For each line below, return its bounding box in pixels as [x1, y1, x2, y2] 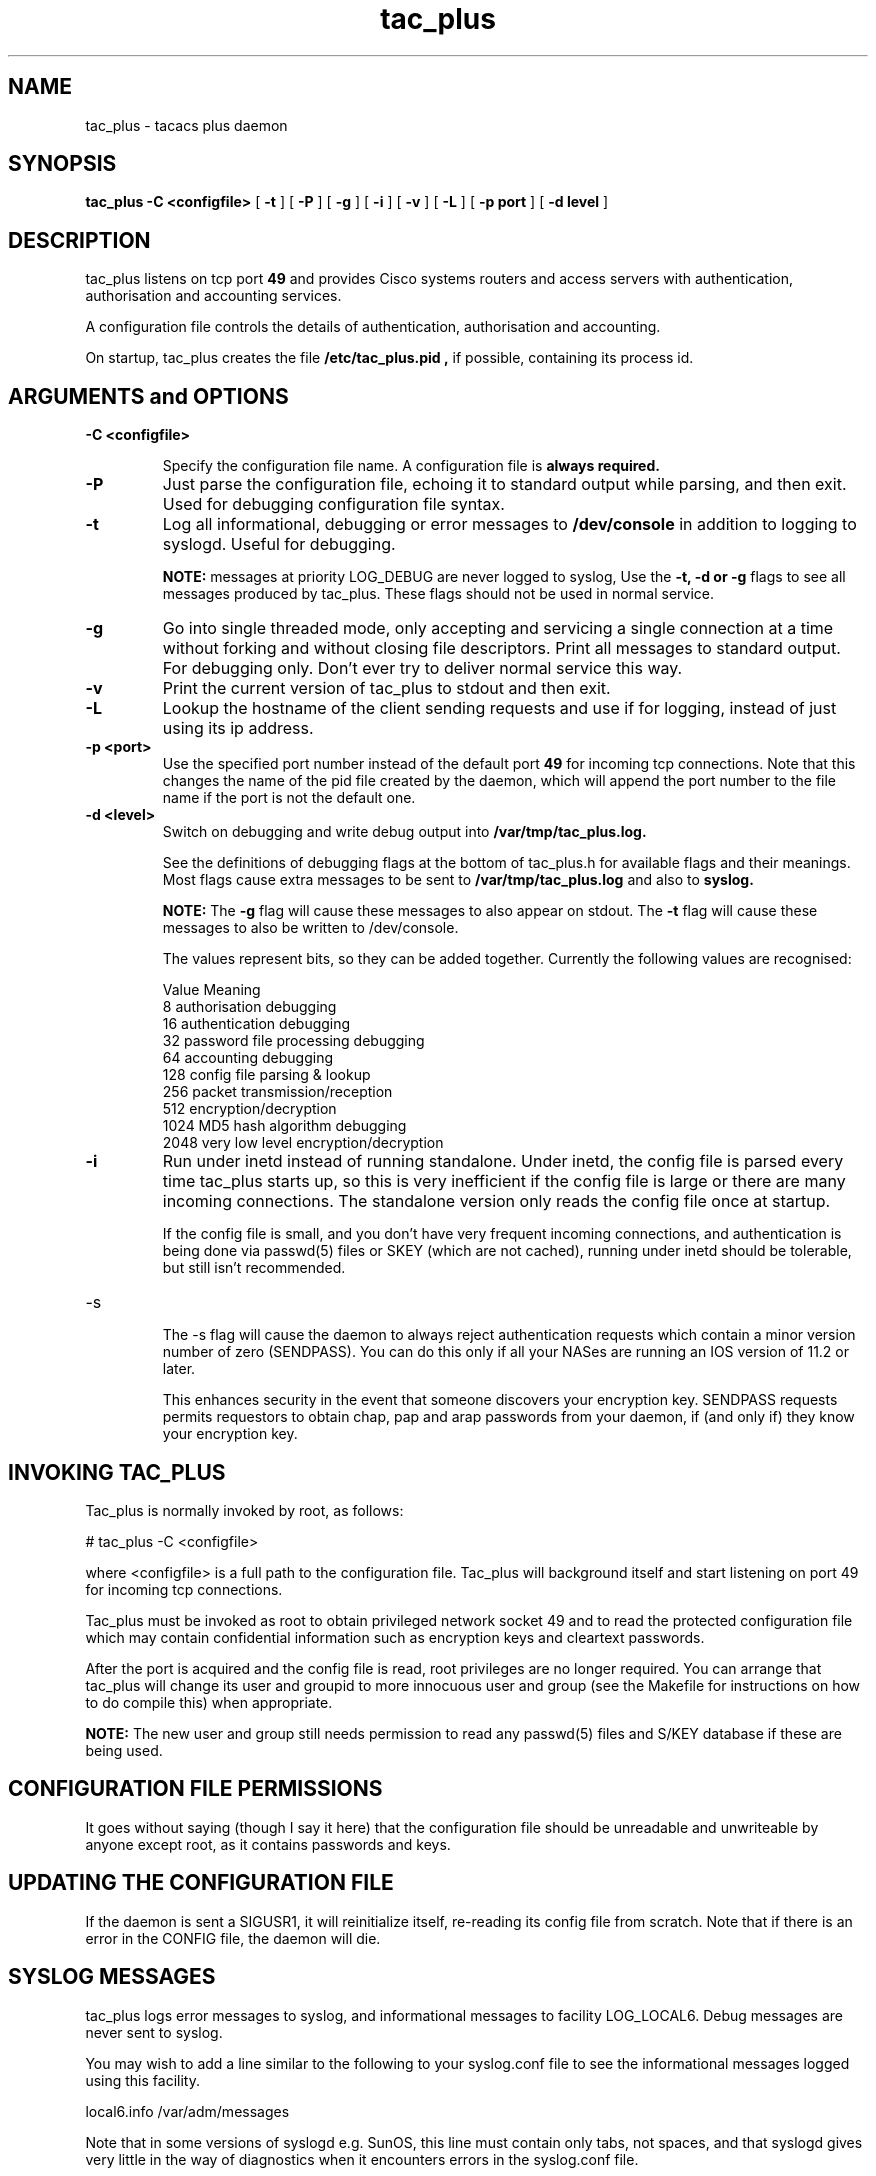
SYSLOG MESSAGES [8, 1964, 216, 1990]
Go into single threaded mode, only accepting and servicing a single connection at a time [162, 618, 834, 639]
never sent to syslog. [85, 2023, 223, 2041]
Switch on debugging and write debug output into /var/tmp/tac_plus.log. [162, 823, 647, 841]
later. [162, 1360, 196, 1378]
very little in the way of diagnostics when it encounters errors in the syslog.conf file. [85, 2150, 639, 2168]
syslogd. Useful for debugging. [162, 534, 396, 555]
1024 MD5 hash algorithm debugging [162, 1117, 407, 1135]
